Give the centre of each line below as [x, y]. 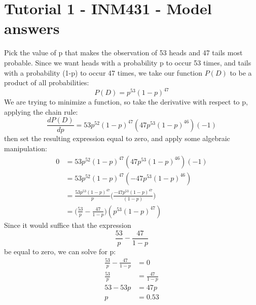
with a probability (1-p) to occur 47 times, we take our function [103, 72]
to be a [241, 72]
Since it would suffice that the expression [68, 225]
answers [32, 28]
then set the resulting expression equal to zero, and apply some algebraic [117, 138]
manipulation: [26, 148]
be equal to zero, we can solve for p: [60, 251]
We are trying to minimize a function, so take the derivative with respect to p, [126, 102]
